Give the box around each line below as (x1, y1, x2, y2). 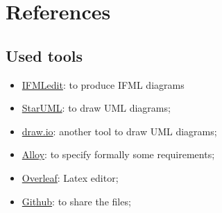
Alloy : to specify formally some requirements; (22, 147, 215, 162)
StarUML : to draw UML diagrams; (22, 101, 171, 115)
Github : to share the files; (22, 194, 131, 208)
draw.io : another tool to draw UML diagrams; (22, 123, 217, 138)
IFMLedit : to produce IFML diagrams (22, 77, 185, 92)
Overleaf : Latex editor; (22, 170, 119, 185)
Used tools (6, 44, 83, 66)
